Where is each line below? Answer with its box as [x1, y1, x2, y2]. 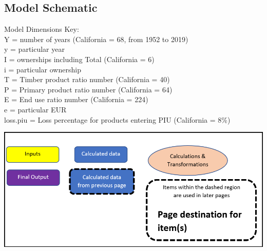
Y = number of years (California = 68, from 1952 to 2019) [4, 33, 188, 44]
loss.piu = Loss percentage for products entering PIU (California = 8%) [4, 114, 231, 125]
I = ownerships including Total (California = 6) [4, 53, 155, 64]
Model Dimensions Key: [4, 24, 79, 34]
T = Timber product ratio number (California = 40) [4, 74, 170, 85]
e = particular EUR [4, 104, 67, 114]
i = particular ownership [4, 64, 81, 74]
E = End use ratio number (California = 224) [4, 94, 148, 105]
